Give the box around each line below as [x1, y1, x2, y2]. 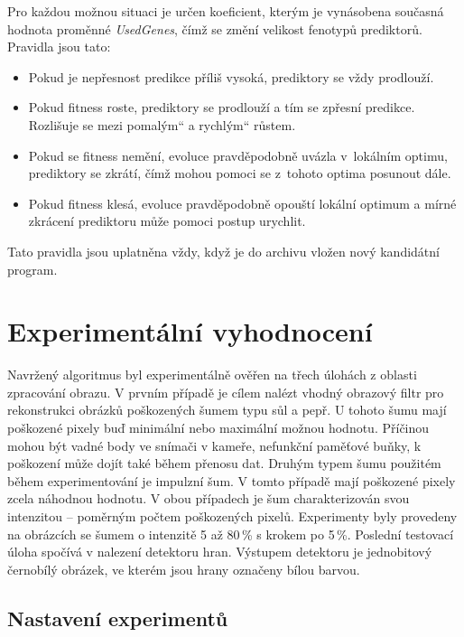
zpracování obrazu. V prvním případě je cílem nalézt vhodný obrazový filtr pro [7, 382, 444, 401]
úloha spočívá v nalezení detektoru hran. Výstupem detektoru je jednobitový [7, 542, 432, 561]
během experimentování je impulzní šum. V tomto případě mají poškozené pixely [7, 471, 456, 490]
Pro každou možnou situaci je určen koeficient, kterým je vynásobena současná [7, 2, 444, 20]
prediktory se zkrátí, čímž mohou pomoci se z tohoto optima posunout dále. [28, 164, 451, 183]
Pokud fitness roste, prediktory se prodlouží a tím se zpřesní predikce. [28, 98, 415, 117]
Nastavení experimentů [7, 604, 228, 632]
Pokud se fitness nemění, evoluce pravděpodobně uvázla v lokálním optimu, [28, 145, 448, 164]
